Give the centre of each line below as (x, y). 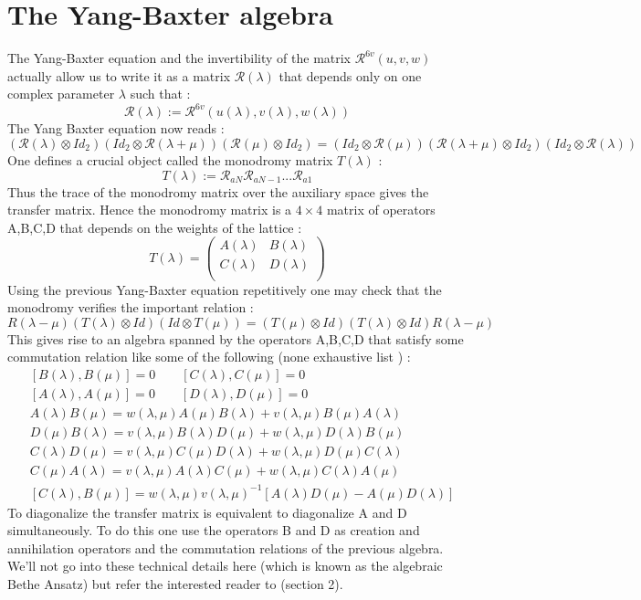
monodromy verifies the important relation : (131, 307)
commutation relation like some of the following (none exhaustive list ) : (209, 357)
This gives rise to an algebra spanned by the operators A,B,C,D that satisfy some (236, 338)
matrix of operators (381, 210)
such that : (160, 94)
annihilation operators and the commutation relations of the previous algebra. (226, 547)
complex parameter (61, 94)
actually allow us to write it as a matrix (119, 75)
